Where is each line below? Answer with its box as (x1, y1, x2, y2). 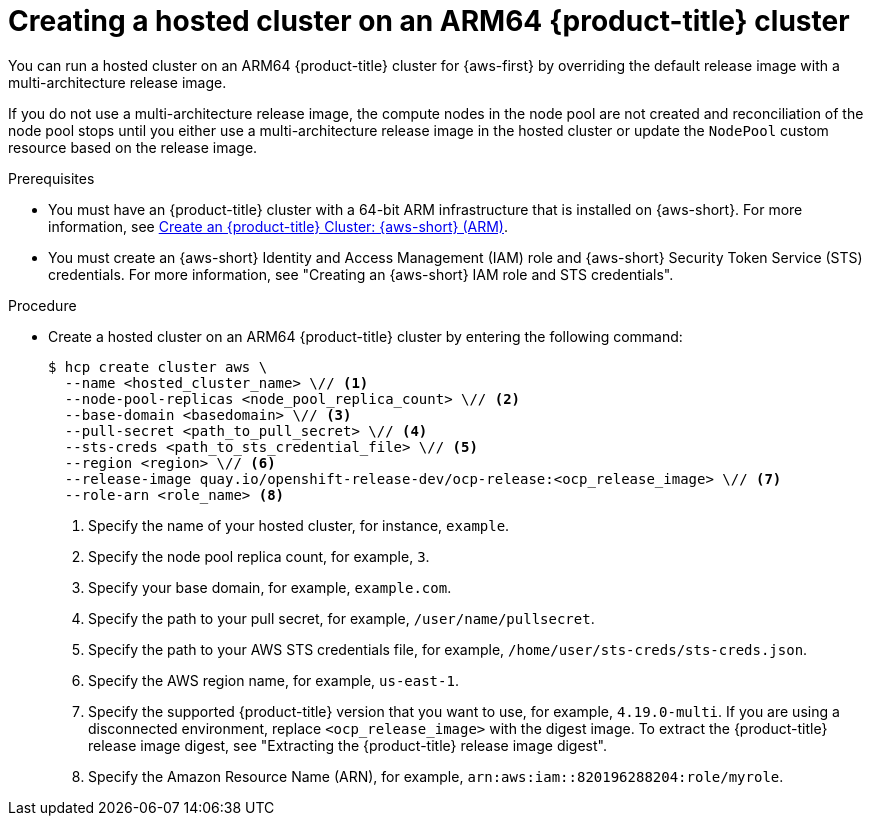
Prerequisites (8, 169, 95, 187)
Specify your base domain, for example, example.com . (88, 578, 452, 596)
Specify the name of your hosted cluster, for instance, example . (88, 516, 510, 534)
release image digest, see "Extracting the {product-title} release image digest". (88, 736, 607, 754)
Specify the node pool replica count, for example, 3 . (88, 547, 430, 565)
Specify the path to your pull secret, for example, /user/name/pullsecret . (88, 609, 595, 627)
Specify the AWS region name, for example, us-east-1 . (88, 671, 459, 689)
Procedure (8, 296, 77, 314)
